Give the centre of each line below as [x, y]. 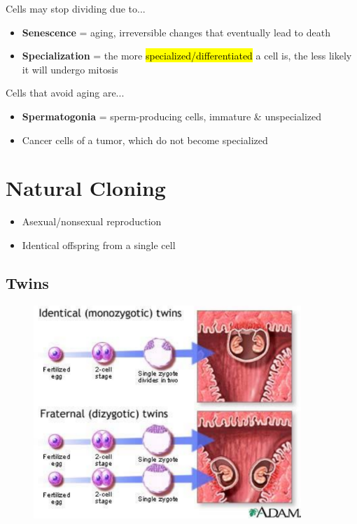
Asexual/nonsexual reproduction [92, 221]
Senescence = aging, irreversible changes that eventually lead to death [176, 32]
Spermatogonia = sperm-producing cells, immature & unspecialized [172, 116]
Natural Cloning [86, 188]
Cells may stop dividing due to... [76, 8]
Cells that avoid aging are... [65, 93]
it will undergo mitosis [70, 69]
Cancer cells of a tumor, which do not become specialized [145, 140]
